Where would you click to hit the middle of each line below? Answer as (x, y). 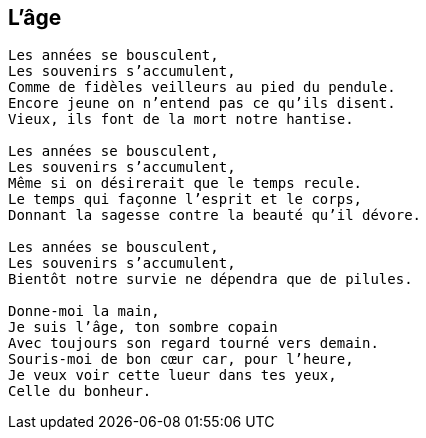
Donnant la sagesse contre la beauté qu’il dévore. (215, 215)
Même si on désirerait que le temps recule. (185, 183)
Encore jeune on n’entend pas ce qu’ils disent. (202, 103)
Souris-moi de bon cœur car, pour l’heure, (181, 359)
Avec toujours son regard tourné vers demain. (193, 343)
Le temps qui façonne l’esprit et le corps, (185, 199)
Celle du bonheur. (80, 391)
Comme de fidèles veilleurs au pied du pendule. (202, 87)
